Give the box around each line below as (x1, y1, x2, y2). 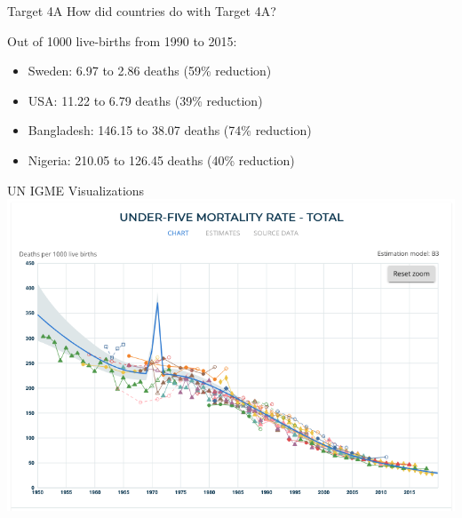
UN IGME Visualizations (7, 180, 145, 199)
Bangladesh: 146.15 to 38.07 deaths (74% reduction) (28, 121, 312, 139)
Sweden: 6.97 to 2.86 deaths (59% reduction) (28, 61, 272, 80)
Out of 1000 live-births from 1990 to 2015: (7, 31, 237, 50)
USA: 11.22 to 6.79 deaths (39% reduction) (28, 91, 263, 109)
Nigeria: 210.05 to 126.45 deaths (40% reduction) (28, 150, 295, 169)
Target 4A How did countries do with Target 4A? (7, 2, 276, 20)
